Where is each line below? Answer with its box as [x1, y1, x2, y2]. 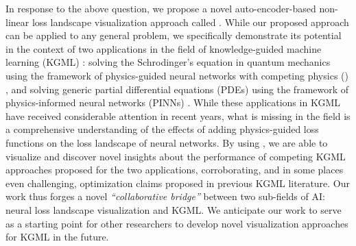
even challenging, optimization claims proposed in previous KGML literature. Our [5, 175, 351, 190]
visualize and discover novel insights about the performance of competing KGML [5, 149, 346, 163]
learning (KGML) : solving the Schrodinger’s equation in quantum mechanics [5, 55, 331, 69]
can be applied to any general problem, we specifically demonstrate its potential [5, 28, 342, 42]
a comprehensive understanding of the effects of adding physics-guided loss [5, 122, 319, 136]
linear [5, 14, 29, 29]
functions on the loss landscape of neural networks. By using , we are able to [5, 135, 328, 149]
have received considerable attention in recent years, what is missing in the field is [5, 108, 351, 123]
